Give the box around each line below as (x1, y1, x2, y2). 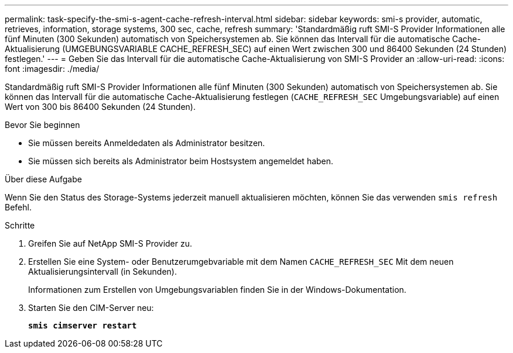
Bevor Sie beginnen (5, 120, 80, 130)
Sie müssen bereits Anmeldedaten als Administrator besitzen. (28, 138, 265, 148)
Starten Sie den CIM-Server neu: (28, 303, 154, 313)
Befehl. (5, 202, 32, 212)
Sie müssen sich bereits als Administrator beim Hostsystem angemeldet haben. (28, 156, 334, 166)
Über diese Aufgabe (5, 174, 82, 184)
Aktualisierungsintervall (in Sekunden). (28, 267, 177, 276)
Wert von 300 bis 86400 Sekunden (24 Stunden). (5, 102, 196, 112)
